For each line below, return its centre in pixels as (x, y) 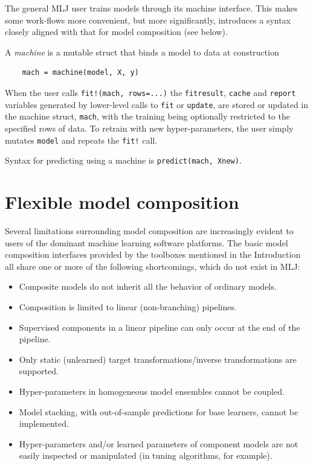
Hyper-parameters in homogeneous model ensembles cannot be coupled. (152, 391)
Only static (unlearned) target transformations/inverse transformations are (158, 359)
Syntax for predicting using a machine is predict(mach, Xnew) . (123, 160)
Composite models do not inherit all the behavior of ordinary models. (148, 286)
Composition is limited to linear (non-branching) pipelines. (128, 306)
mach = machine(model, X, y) (80, 73)
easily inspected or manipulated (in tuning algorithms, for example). (146, 455)
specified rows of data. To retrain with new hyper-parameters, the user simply (149, 128)
